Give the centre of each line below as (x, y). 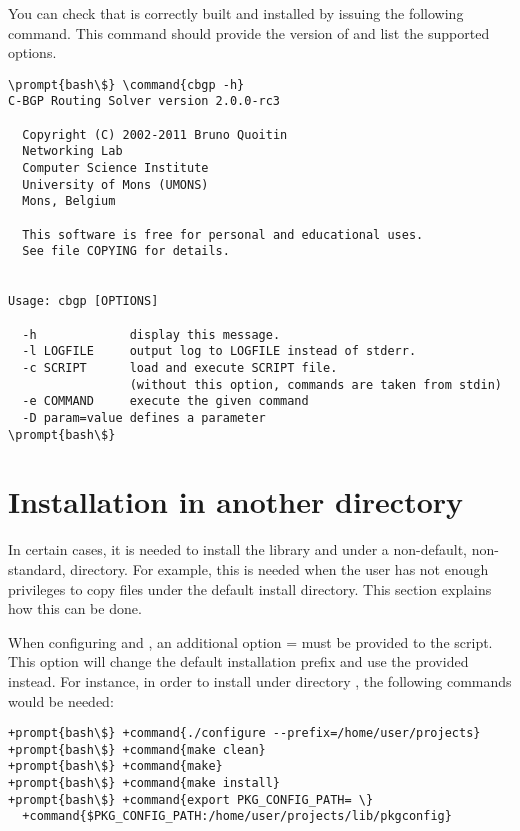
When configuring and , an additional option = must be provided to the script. (250, 641)
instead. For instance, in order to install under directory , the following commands (260, 680)
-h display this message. (151, 334)
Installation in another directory (236, 501)
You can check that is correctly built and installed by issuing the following (236, 13)
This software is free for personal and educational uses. (223, 234)
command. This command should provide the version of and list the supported (249, 32)
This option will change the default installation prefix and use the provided (238, 661)
